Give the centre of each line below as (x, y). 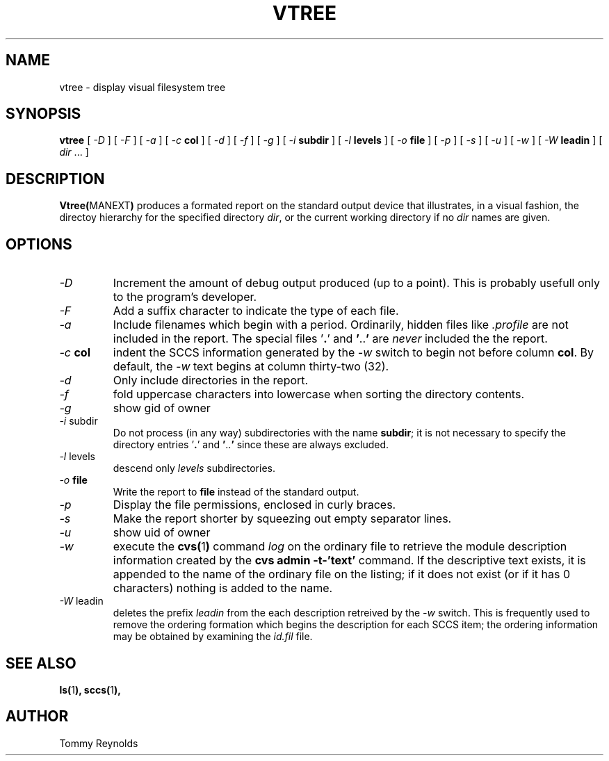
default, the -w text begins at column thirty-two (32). (251, 367)
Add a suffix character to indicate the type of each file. (256, 311)
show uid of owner (162, 533)
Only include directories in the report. (211, 380)
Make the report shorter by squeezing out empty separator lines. (282, 519)
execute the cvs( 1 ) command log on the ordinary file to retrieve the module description (340, 547)
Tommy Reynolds (99, 743)
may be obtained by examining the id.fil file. (213, 637)
